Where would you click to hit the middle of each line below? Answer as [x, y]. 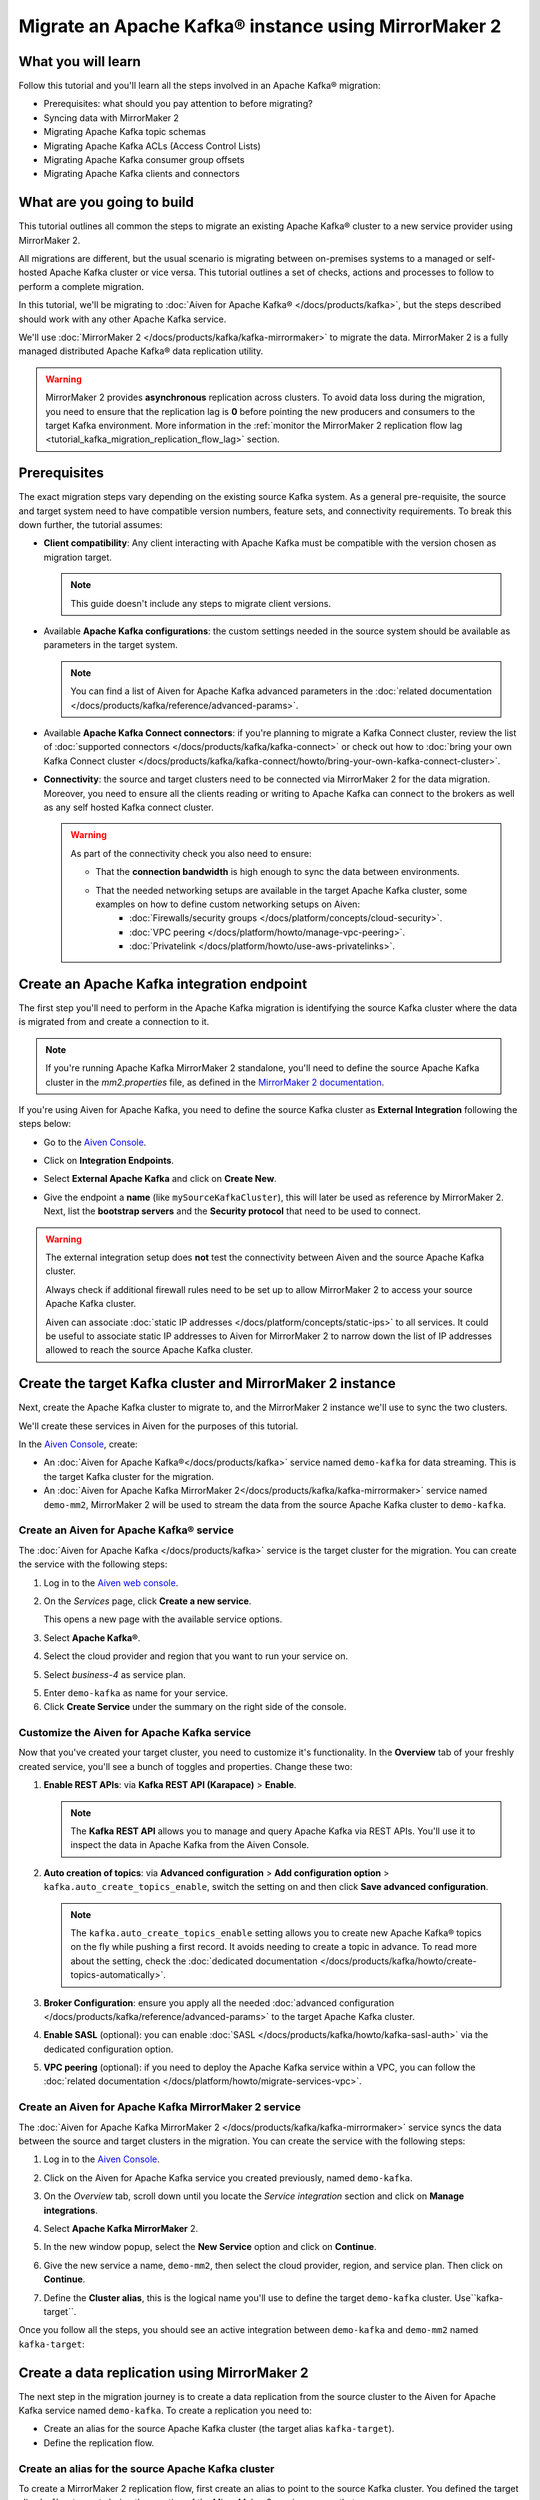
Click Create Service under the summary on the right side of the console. [195, 1707]
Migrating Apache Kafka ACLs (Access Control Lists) [152, 146]
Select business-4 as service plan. [115, 1674]
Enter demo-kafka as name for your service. [136, 1692]
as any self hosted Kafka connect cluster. [128, 807]
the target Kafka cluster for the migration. [128, 1476]
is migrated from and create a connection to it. [114, 1022]
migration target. [77, 557]
